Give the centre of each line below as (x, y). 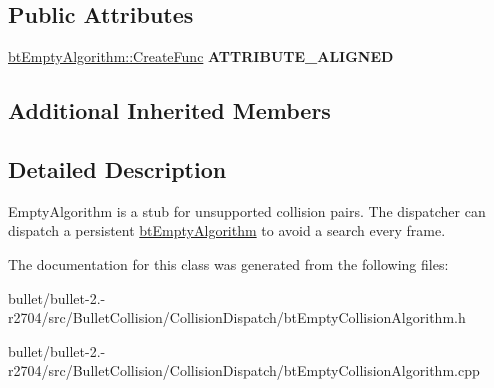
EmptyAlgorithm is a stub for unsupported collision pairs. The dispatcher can (247, 210)
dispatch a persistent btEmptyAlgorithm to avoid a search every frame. (227, 230)
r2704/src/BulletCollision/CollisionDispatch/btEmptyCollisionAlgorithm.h (237, 317)
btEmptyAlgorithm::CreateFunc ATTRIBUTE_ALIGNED (201, 56)
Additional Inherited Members (169, 110)
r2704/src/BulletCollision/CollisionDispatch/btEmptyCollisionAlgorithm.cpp (244, 370)
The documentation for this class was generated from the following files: (228, 263)
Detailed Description (117, 168)
